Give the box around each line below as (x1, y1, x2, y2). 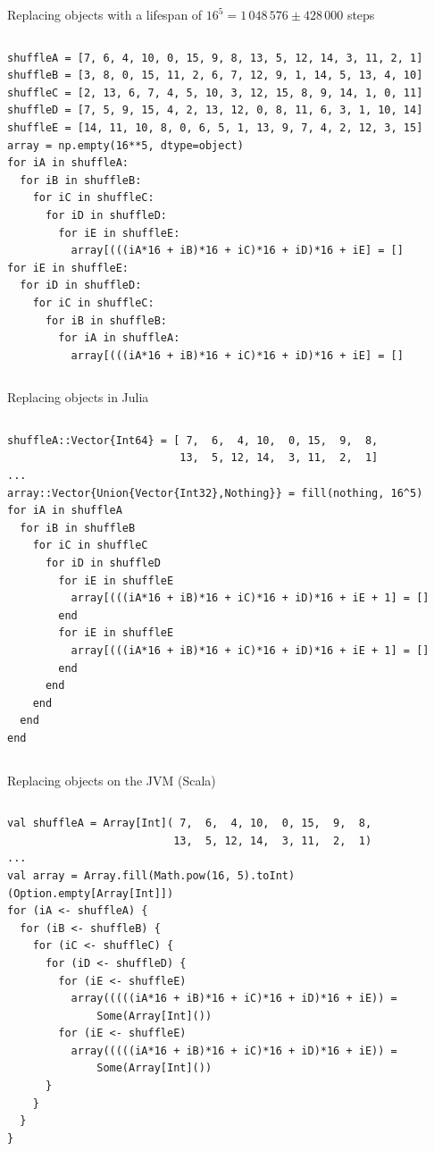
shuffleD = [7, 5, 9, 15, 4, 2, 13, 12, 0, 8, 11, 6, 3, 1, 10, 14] (7, 104, 423, 117)
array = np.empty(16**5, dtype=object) (7, 139, 244, 152)
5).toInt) (237, 869, 296, 882)
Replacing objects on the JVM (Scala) (7, 770, 216, 789)
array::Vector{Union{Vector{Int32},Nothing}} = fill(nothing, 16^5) (7, 486, 423, 500)
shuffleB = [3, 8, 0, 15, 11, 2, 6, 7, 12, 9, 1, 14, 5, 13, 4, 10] (7, 69, 423, 82)
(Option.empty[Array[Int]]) (7, 886, 174, 900)
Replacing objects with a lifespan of (7, 5, 203, 23)
